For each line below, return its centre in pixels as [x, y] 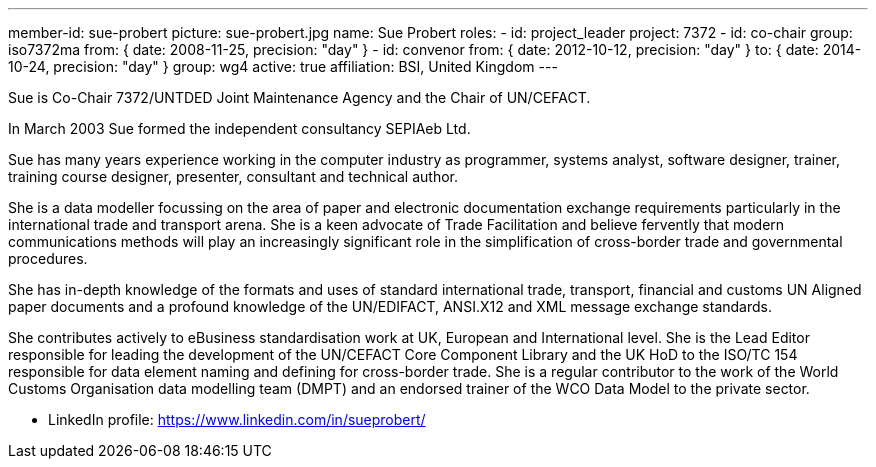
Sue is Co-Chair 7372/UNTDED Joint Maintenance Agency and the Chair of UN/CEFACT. [299, 97]
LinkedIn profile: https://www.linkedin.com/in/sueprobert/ [237, 419]
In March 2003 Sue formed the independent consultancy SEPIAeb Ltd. [239, 128]
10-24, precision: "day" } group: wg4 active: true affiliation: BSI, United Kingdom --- [283, 66]
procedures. [48, 258]
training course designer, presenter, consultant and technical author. [233, 176]
